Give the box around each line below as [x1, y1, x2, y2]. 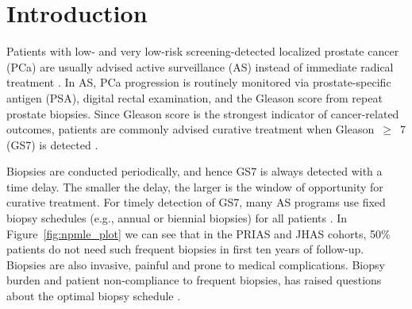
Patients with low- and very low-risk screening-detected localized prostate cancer [6, 43, 399, 60]
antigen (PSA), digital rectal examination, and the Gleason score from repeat [6, 89, 383, 106]
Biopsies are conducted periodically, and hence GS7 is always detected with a [6, 163, 383, 180]
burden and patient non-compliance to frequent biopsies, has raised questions [6, 272, 382, 288]
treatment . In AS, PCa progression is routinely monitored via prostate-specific [6, 74, 391, 91]
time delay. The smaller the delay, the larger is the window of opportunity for [6, 178, 383, 195]
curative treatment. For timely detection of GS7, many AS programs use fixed [6, 194, 386, 211]
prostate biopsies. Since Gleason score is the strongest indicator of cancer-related [6, 105, 399, 122]
